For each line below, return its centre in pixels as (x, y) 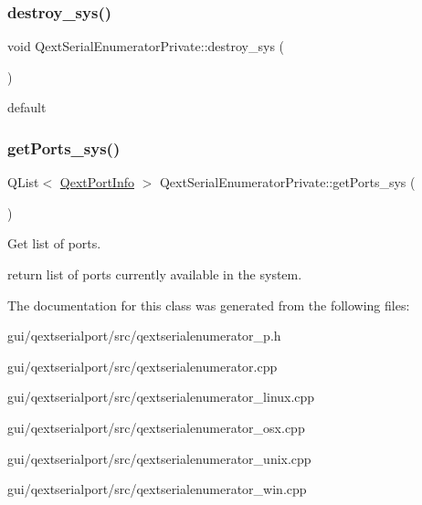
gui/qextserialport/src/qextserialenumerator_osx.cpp (156, 427)
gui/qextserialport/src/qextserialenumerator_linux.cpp (161, 397)
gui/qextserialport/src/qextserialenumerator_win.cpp (157, 489)
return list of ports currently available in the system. (155, 274)
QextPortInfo (97, 182)
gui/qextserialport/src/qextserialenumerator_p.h (144, 336)
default (27, 107)
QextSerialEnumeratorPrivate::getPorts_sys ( (287, 182)
